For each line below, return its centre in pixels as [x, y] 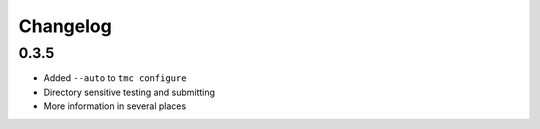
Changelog [65, 26]
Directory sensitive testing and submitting [129, 92]
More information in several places [115, 106]
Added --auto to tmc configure [115, 78]
